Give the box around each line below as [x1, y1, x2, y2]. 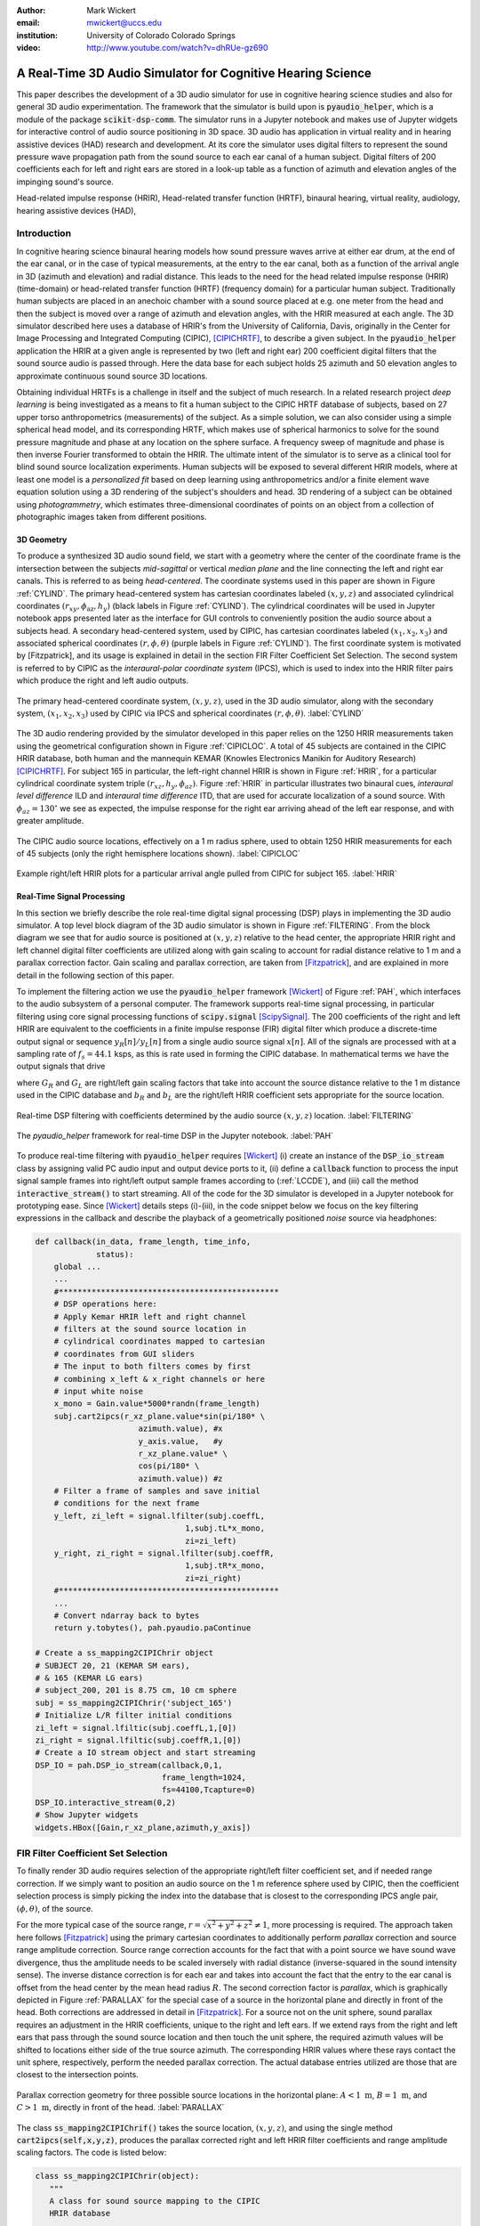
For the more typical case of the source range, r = [16, 1919, 202, 1929]
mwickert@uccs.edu [86, 18, 162, 28]
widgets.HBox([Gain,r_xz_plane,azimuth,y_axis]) [35, 1822, 252, 1832]
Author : [16, 5, 46, 15]
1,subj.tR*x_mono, [185, 1561, 266, 1571]
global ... [53, 1262, 101, 1272]
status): [96, 1249, 134, 1259]
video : [16, 43, 41, 53]
